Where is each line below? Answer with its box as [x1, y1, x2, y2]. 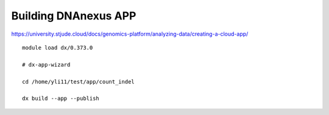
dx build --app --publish [22, 95, 100, 102]
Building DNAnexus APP [11, 9, 136, 22]
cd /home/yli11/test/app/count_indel [22, 78, 135, 85]
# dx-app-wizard [22, 61, 71, 68]
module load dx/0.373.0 [22, 44, 93, 51]
